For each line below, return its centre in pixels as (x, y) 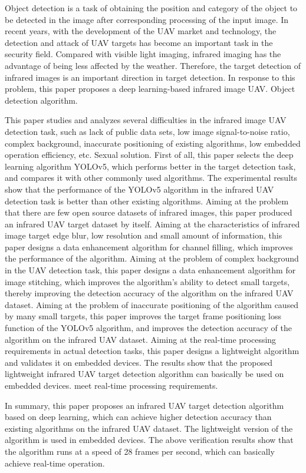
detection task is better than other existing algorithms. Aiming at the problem (147, 201)
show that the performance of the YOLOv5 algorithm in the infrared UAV (139, 189)
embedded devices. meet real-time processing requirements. (111, 385)
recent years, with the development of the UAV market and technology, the (141, 31)
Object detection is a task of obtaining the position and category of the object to (151, 8)
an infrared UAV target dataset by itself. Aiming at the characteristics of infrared (152, 224)
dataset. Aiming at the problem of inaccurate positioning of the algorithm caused (152, 304)
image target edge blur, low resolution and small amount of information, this (144, 235)
